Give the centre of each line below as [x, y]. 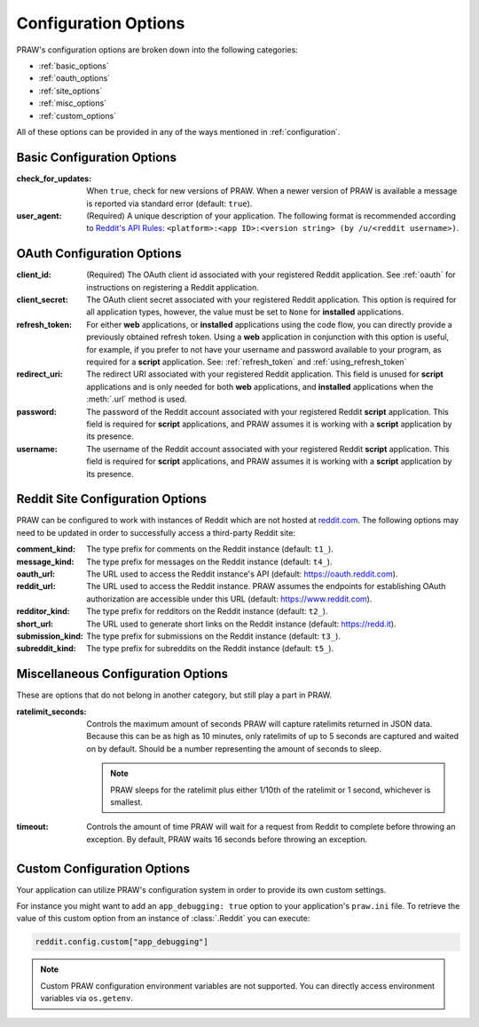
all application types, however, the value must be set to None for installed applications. [245, 312]
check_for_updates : [54, 179]
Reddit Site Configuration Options [112, 499]
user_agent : [39, 215]
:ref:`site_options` [71, 91]
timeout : [32, 827]
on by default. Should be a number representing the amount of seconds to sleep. [234, 748]
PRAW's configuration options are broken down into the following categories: [157, 50]
